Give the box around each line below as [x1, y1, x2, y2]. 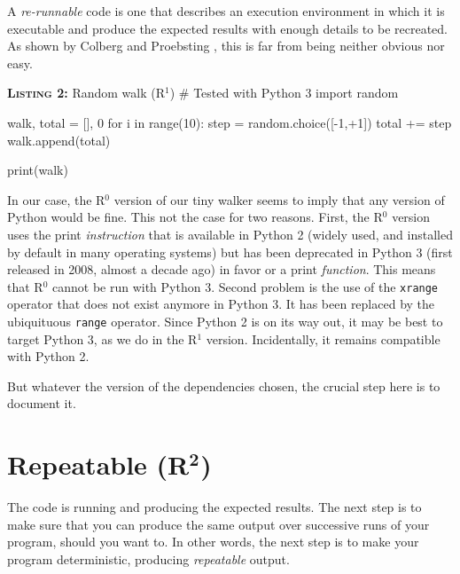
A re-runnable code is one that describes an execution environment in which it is [7, 2, 445, 20]
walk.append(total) [7, 130, 111, 149]
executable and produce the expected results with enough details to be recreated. [7, 19, 448, 37]
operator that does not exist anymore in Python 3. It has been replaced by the [7, 295, 435, 313]
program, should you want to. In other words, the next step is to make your [7, 532, 419, 551]
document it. [7, 394, 76, 413]
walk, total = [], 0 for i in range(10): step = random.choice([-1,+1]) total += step [7, 113, 452, 131]
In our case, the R [7, 190, 105, 208]
